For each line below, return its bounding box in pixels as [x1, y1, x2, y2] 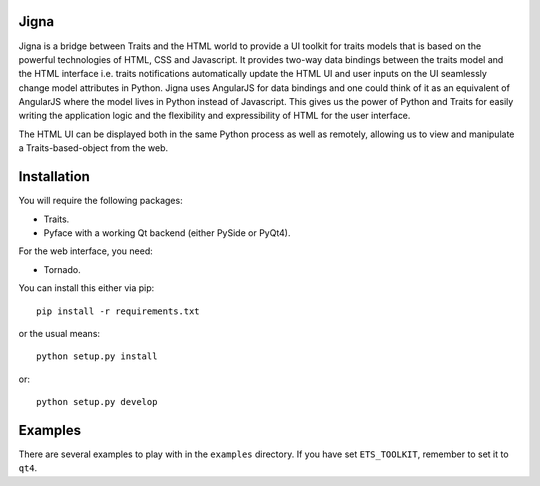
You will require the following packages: [18, 195, 184, 207]
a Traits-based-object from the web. [18, 142, 169, 154]
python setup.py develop [36, 396, 158, 408]
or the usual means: [18, 327, 100, 339]
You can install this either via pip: [18, 282, 155, 294]
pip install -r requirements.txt [36, 305, 200, 317]
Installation [18, 168, 90, 185]
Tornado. [43, 263, 81, 275]
